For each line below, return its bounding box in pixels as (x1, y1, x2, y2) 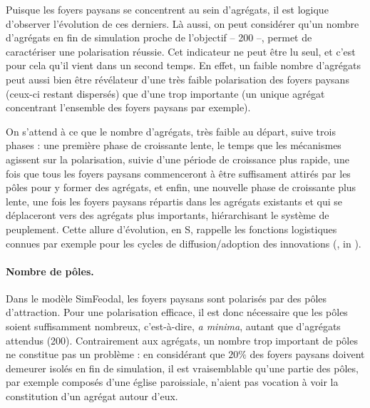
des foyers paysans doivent (250, 347, 365, 362)
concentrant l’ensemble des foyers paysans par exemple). (6, 100, 251, 115)
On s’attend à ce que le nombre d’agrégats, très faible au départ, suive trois (6, 123, 336, 138)
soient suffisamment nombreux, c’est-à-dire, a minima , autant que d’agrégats (6, 319, 341, 334)
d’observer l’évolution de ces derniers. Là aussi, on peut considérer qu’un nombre (6, 16, 359, 31)
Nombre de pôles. (6, 263, 94, 278)
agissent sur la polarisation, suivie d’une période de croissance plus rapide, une (6, 151, 349, 166)
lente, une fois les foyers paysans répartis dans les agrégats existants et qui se (6, 193, 342, 208)
